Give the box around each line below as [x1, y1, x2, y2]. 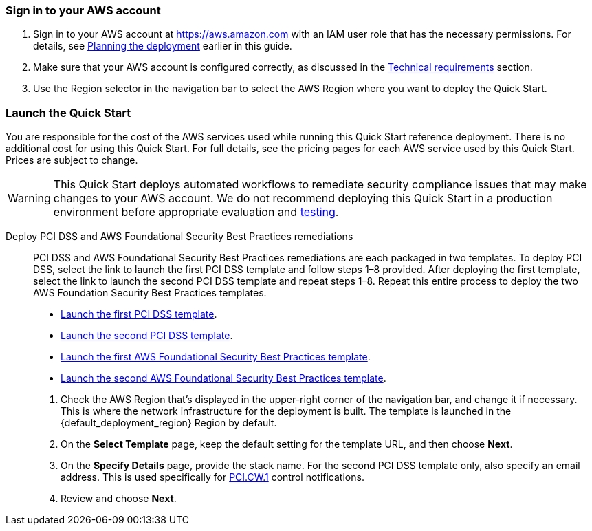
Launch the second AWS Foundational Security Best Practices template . [61, 372, 386, 384]
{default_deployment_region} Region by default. [61, 417, 277, 429]
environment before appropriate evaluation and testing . [53, 205, 339, 219]
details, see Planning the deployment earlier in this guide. [33, 40, 292, 52]
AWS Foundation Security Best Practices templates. [33, 287, 267, 299]
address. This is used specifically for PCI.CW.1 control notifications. [61, 471, 364, 484]
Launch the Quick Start [6, 105, 131, 120]
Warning [8, 191, 51, 206]
